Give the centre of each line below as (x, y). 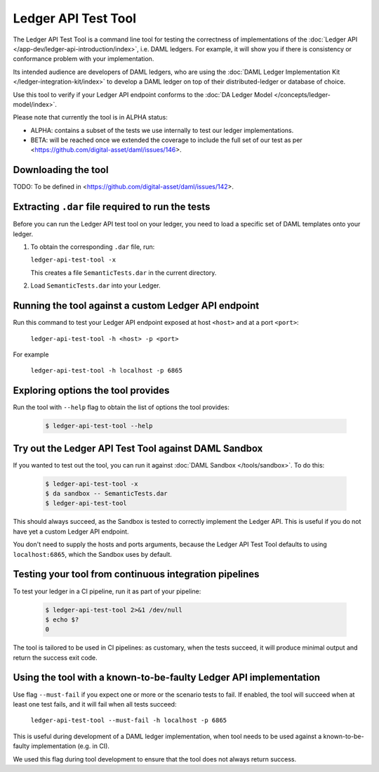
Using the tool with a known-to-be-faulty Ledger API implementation (167, 677)
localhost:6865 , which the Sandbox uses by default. (92, 554)
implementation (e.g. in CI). (71, 746)
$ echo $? (62, 619)
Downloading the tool (61, 170)
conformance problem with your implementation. (84, 59)
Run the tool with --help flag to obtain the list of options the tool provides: (121, 407)
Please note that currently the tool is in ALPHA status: (91, 117)
